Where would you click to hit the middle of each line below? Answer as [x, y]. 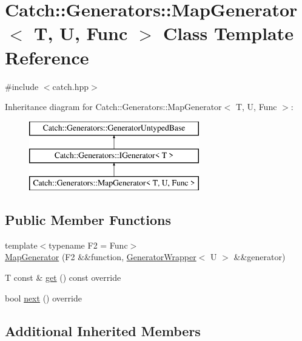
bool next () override [43, 298]
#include [22, 86]
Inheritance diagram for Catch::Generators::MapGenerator [113, 107]
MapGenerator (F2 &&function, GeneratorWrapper [101, 257]
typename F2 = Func [88, 245]
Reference [47, 57]
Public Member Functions [88, 220]
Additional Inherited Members [103, 330]
